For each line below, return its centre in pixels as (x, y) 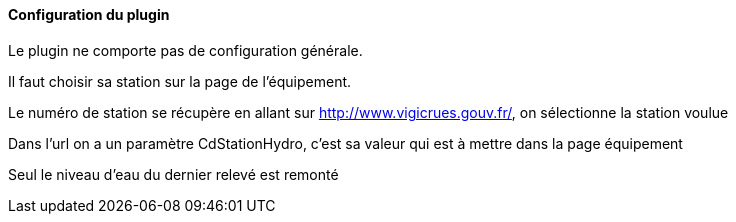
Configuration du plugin (89, 14)
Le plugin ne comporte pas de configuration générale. (185, 50)
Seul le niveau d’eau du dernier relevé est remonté (173, 174)
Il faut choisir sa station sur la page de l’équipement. (180, 81)
